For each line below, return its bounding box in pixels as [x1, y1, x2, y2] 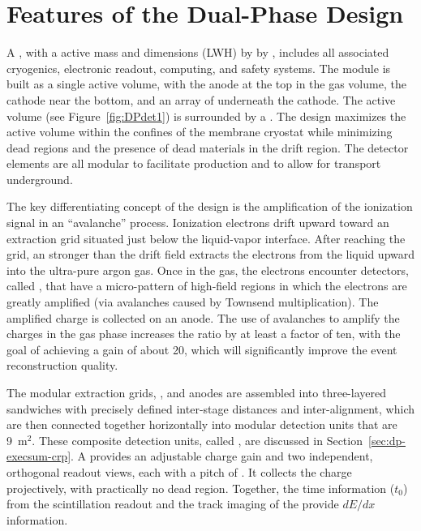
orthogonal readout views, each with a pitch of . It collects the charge [6, 463, 352, 480]
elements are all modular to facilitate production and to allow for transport [6, 155, 381, 172]
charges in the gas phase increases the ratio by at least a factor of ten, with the [6, 325, 401, 342]
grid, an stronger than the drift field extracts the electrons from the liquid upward [6, 246, 415, 263]
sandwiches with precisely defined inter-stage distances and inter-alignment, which [6, 400, 415, 417]
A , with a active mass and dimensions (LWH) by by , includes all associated [6, 44, 389, 61]
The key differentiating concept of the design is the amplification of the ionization [6, 198, 413, 215]
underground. [6, 170, 73, 187]
